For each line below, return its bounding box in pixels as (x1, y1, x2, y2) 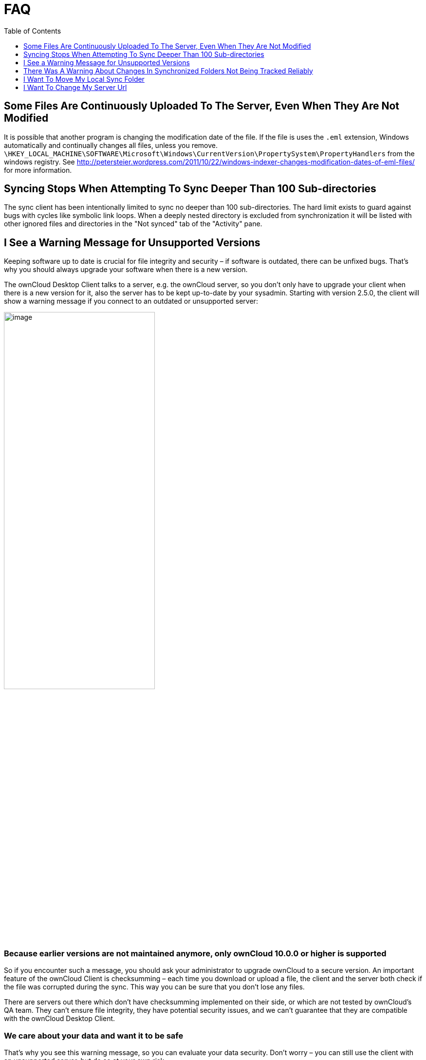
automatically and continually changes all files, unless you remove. (4, 141, 218, 149)
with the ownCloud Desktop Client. (4, 1014, 115, 1023)
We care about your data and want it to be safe (4, 1030, 184, 1041)
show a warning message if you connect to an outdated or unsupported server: (4, 297, 258, 306)
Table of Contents (4, 26, 61, 35)
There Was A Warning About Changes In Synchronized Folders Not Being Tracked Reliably (23, 66, 313, 75)
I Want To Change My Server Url (23, 83, 127, 91)
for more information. (4, 165, 72, 174)
